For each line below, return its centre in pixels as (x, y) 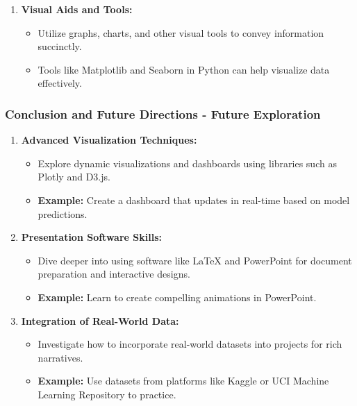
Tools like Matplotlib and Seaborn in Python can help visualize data (184, 69)
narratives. (60, 357)
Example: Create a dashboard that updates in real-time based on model (194, 200)
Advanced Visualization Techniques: (109, 140)
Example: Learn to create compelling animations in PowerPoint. (177, 297)
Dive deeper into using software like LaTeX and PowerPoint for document (195, 260)
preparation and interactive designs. (114, 274)
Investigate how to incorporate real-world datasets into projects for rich (190, 344)
